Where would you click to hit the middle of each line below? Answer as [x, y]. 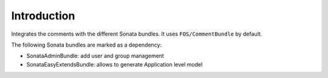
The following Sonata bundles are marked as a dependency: [87, 45]
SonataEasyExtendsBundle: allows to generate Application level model [114, 64]
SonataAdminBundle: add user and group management [95, 56]
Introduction [43, 16]
